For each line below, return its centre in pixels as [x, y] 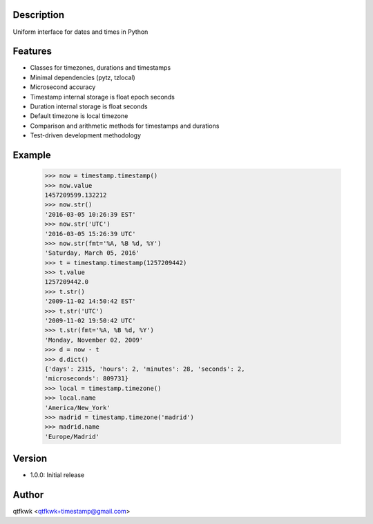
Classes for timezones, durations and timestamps [101, 68]
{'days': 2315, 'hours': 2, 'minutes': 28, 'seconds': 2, [145, 369]
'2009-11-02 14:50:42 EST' [90, 301]
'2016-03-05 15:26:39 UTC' [90, 234]
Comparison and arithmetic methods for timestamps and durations [125, 126]
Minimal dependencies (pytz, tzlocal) [83, 77]
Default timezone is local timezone [79, 116]
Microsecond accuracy [63, 87]
